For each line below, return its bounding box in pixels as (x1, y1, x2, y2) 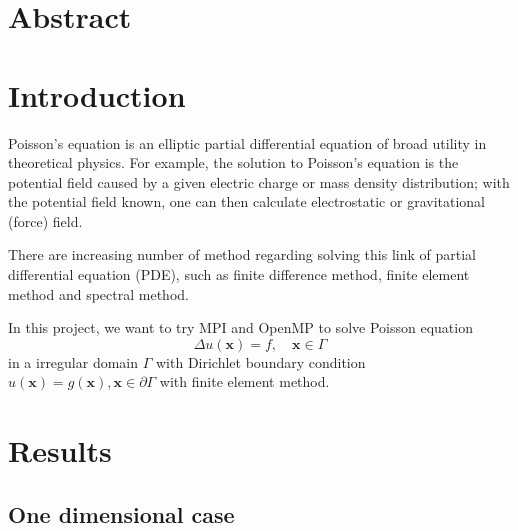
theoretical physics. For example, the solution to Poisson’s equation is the (8, 152, 459, 173)
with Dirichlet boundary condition (155, 351, 366, 372)
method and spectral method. (8, 283, 189, 304)
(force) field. (8, 210, 83, 231)
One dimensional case (8, 498, 235, 529)
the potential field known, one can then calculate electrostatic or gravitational (8, 191, 485, 212)
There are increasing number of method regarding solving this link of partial (8, 244, 476, 265)
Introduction (8, 74, 186, 115)
